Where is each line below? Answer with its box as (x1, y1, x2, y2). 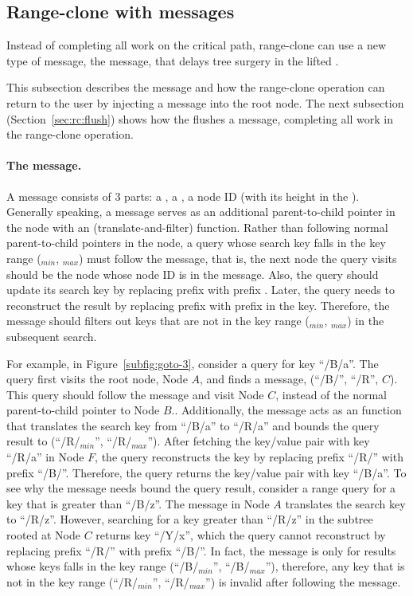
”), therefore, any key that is (265, 558, 405, 574)
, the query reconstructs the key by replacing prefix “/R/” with (95, 449, 403, 465)
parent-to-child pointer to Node (6, 402, 160, 418)
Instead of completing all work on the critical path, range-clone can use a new (6, 37, 387, 53)
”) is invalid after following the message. (205, 573, 401, 590)
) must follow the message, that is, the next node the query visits (79, 249, 397, 266)
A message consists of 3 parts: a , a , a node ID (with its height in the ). (6, 187, 360, 204)
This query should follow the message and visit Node (6, 386, 264, 402)
